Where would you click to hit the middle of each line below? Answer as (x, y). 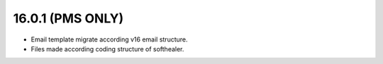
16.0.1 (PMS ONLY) (68, 18)
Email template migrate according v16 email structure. (109, 39)
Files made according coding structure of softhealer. (107, 49)
